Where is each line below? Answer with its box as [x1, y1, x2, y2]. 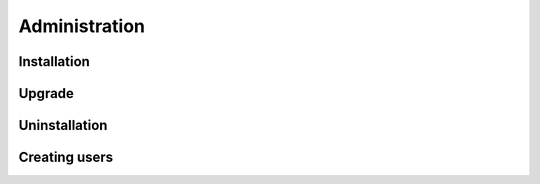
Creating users [18, 149, 114, 166]
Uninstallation [18, 117, 108, 134]
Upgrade [18, 85, 75, 102]
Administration [18, 15, 145, 37]
